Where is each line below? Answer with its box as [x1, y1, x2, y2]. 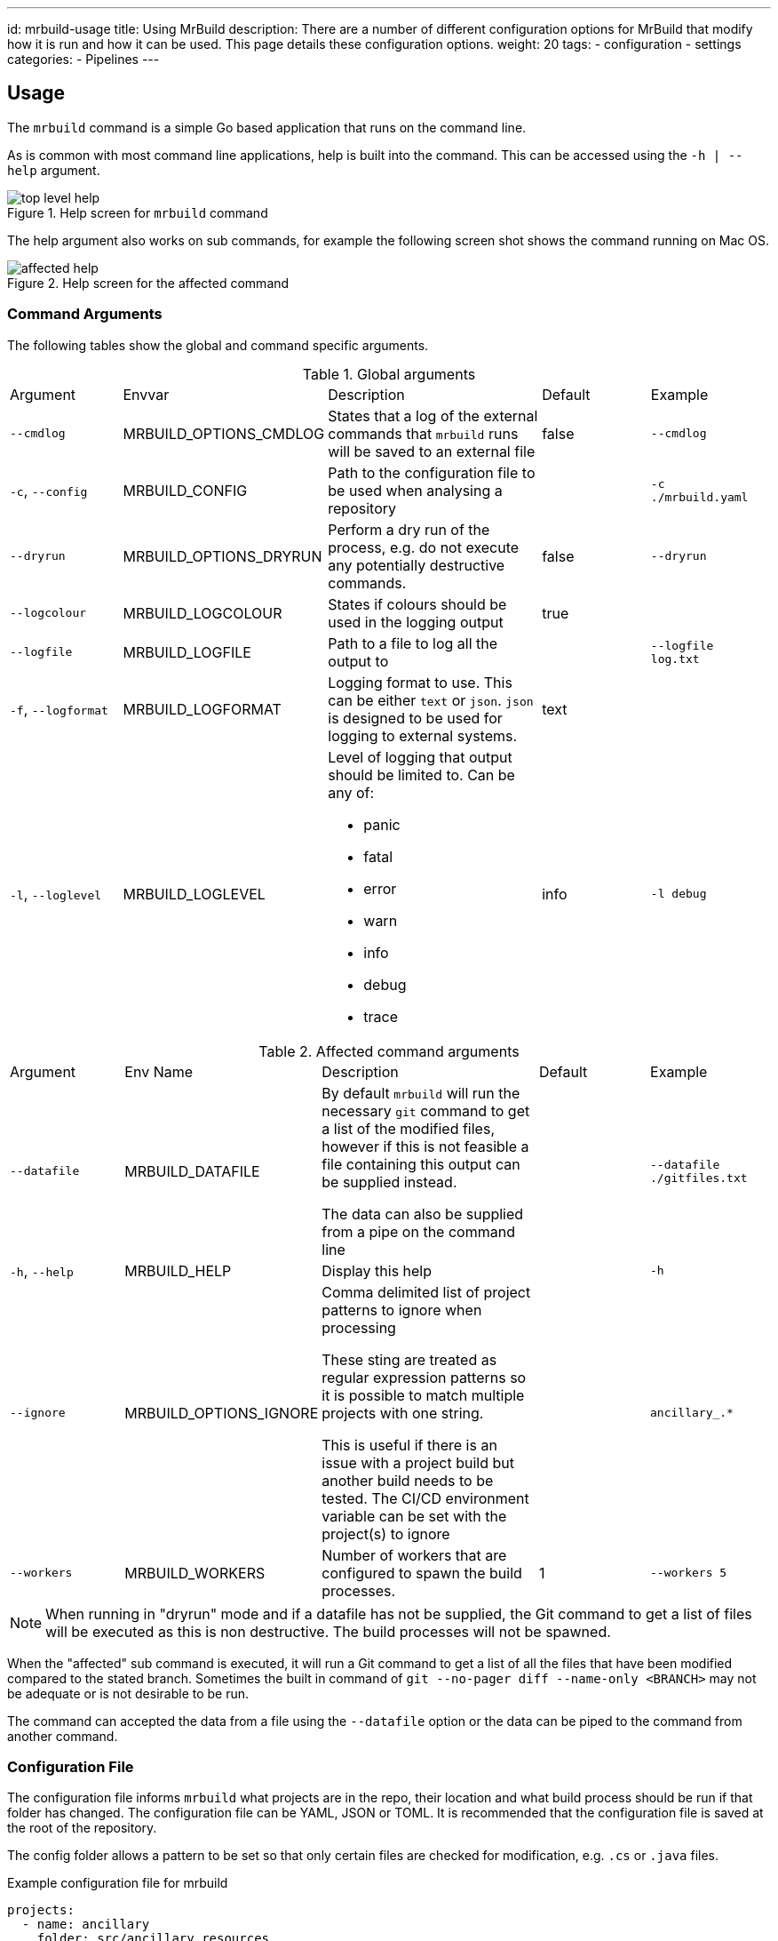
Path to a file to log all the [328, 634, 498, 652]
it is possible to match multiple [322, 1386, 525, 1404]
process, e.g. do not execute [328, 538, 520, 556]
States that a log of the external [328, 406, 538, 425]
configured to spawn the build [322, 1563, 522, 1582]
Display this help [322, 1261, 433, 1280]
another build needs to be [322, 1471, 494, 1490]
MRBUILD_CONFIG [123, 481, 248, 499]
